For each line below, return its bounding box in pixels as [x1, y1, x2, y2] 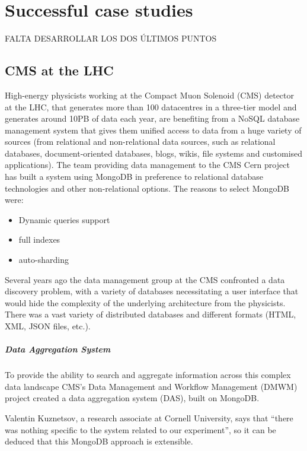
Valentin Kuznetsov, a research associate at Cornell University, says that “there [5, 411, 293, 424]
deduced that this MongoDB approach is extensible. [5, 435, 193, 447]
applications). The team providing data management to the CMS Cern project [5, 158, 290, 171]
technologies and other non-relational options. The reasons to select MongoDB [5, 182, 289, 194]
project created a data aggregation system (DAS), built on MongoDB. [5, 392, 260, 404]
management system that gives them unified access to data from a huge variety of [5, 123, 302, 136]
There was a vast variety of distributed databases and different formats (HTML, [5, 308, 296, 320]
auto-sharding [18, 253, 69, 266]
